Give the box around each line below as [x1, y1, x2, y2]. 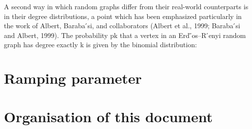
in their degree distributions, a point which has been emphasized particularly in [4, 11, 242, 21]
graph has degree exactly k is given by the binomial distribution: [4, 39, 197, 50]
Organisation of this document [4, 106, 213, 126]
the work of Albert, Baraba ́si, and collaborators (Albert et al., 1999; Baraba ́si [4, 20, 240, 31]
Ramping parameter [4, 68, 142, 88]
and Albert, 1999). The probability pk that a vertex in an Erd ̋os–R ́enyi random [4, 30, 246, 40]
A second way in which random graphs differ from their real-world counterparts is [4, 1, 249, 11]
